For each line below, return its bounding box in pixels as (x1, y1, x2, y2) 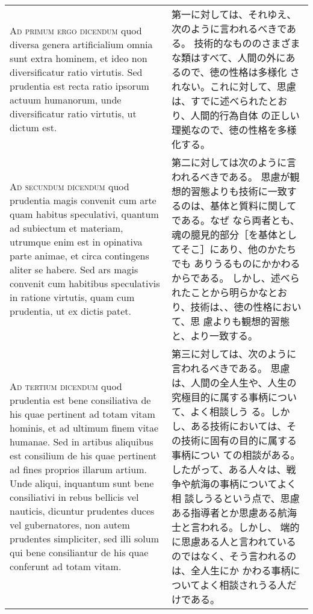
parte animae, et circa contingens (10, 249, 149, 262)
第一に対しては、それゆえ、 (172, 7, 297, 21)
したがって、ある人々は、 (172, 462, 287, 476)
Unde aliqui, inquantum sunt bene (10, 476, 154, 490)
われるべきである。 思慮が (172, 170, 290, 184)
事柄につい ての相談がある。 (172, 448, 300, 462)
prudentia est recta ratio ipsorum (10, 79, 149, 93)
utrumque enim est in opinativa (10, 235, 143, 249)
